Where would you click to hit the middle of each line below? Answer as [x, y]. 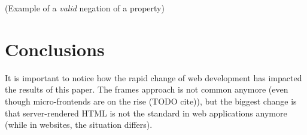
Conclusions [55, 49]
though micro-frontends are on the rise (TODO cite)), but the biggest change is [151, 101]
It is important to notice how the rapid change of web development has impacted [153, 77]
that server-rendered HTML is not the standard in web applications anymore [146, 113]
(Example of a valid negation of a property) [85, 8]
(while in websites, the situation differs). [79, 125]
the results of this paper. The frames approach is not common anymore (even [147, 89]
